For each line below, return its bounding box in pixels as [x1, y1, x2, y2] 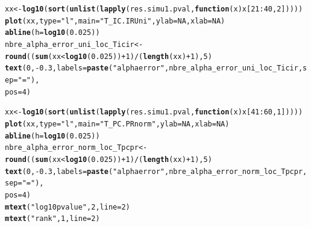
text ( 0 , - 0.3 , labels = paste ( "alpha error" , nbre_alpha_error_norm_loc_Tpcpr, [5, 167, 307, 176]
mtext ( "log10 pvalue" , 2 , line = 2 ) [5, 202, 130, 211]
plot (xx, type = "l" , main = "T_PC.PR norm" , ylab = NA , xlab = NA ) [5, 119, 230, 128]
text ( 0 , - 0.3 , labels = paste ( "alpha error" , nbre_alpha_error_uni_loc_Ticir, [5, 64, 303, 73]
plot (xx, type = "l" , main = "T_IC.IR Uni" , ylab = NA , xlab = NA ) [5, 16, 225, 25]
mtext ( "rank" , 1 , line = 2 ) [5, 214, 100, 223]
